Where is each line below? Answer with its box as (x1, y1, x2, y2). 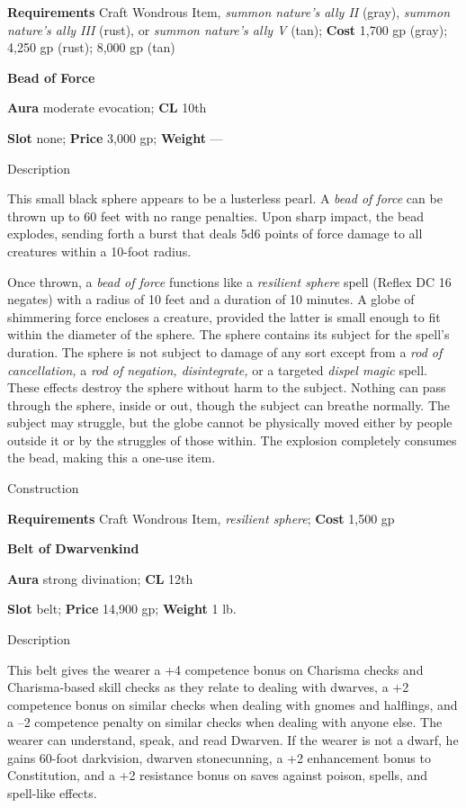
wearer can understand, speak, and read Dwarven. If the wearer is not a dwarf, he (7, 731, 459, 749)
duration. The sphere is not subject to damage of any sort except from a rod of (7, 342, 443, 361)
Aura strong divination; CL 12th (7, 569, 193, 588)
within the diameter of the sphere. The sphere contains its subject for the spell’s (7, 325, 450, 344)
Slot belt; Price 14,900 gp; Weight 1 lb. (7, 599, 237, 618)
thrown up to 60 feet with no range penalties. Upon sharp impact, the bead (7, 206, 425, 225)
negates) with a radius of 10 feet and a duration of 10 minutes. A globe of (7, 290, 415, 309)
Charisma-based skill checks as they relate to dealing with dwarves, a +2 (7, 678, 409, 696)
